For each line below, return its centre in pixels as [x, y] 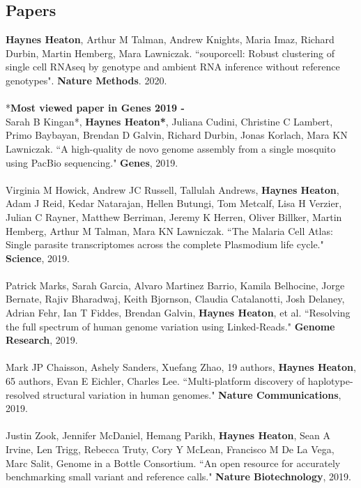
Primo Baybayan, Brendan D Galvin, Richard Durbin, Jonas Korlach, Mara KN [177, 135]
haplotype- [330, 381]
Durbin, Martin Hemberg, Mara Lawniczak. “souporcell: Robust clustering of [170, 53]
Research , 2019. [42, 340]
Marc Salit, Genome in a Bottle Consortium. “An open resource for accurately [173, 463]
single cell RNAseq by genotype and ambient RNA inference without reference [173, 67]
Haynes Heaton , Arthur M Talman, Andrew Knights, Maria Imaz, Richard [170, 39]
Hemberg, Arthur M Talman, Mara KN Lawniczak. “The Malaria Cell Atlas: [169, 230]
